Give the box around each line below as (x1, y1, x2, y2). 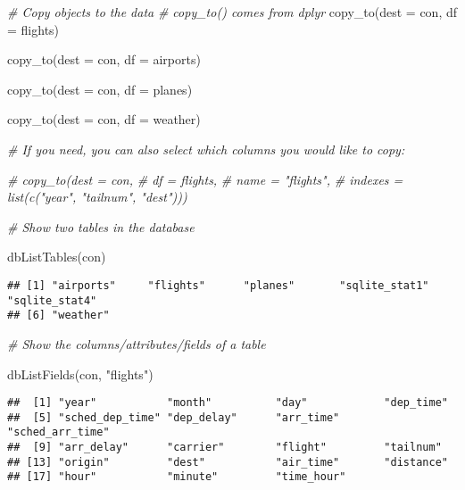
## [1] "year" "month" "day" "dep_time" (7, 396, 448, 410)
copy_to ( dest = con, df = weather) (7, 110, 201, 129)
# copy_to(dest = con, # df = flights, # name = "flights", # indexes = (7, 170, 403, 188)
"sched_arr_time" (7, 426, 110, 439)
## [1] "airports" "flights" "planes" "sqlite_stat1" (7, 278, 429, 292)
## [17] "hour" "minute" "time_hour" (7, 470, 346, 484)
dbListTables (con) (7, 247, 106, 266)
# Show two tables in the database (7, 217, 195, 236)
